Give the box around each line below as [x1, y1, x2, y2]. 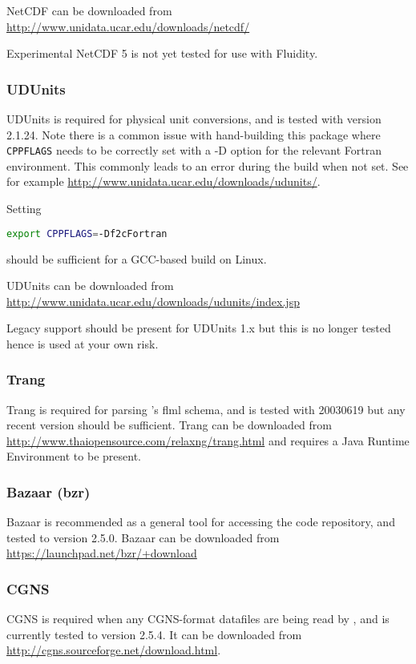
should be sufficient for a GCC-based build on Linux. [6, 250, 267, 267]
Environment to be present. [6, 448, 141, 465]
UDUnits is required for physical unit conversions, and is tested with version [6, 111, 382, 127]
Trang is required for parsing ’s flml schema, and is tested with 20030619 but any [6, 400, 406, 417]
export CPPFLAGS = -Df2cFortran [6, 227, 168, 239]
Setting [6, 200, 42, 217]
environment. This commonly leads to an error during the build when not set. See [6, 157, 409, 174]
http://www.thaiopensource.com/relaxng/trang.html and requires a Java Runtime [6, 432, 410, 449]
